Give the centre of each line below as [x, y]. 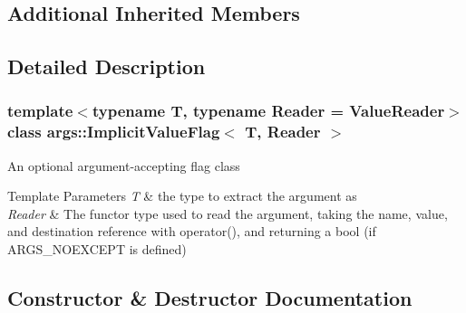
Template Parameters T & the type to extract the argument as [182, 196]
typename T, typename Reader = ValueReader [268, 111]
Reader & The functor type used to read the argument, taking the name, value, [228, 213]
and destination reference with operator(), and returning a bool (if [192, 231]
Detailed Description [107, 66]
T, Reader [283, 132]
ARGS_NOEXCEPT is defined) [97, 249]
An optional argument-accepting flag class [124, 165]
